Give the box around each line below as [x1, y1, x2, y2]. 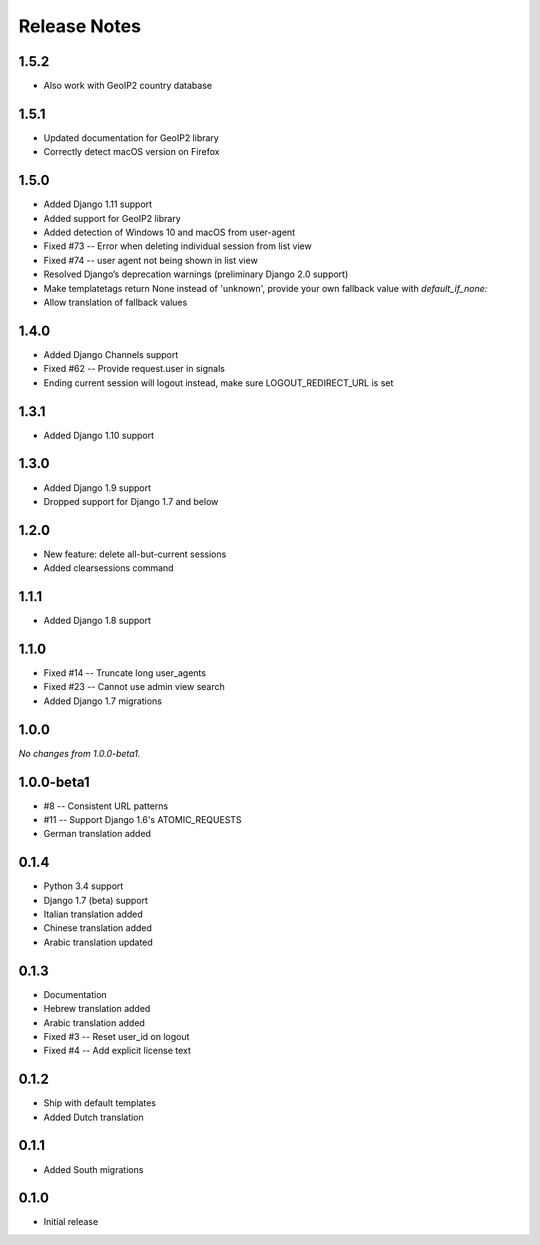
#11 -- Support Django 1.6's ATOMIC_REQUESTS [43, 813, 242, 825]
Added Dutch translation [43, 1111, 144, 1123]
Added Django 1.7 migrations [43, 695, 162, 707]
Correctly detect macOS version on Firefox [43, 146, 220, 158]
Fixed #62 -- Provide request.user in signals [43, 363, 225, 375]
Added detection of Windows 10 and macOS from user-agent [43, 226, 295, 239]
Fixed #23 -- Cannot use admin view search [43, 681, 225, 693]
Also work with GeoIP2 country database [43, 80, 213, 92]
